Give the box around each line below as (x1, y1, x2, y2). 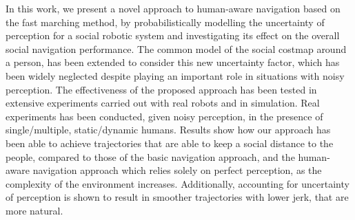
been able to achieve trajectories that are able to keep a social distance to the (6, 135, 334, 150)
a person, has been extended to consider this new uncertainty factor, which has (6, 55, 340, 69)
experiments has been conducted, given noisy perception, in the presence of (6, 109, 323, 123)
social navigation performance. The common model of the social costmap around (6, 41, 347, 56)
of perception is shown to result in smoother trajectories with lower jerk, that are (6, 190, 349, 204)
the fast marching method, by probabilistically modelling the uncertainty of (6, 14, 325, 29)
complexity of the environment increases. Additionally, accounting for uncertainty (6, 176, 349, 190)
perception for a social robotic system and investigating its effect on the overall (6, 28, 340, 43)
